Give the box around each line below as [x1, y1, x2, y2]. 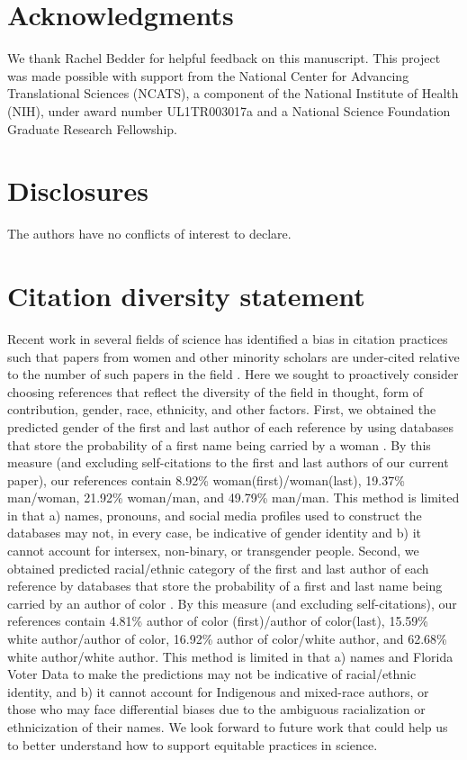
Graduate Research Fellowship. [7, 119, 177, 138]
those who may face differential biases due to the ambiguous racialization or [7, 700, 426, 719]
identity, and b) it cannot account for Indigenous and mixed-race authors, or [7, 682, 429, 701]
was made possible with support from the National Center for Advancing [7, 66, 409, 85]
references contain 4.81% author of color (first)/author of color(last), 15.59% [7, 611, 428, 630]
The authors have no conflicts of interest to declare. [7, 224, 292, 243]
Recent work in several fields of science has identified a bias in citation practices [7, 329, 448, 348]
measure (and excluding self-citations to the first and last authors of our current [7, 453, 449, 472]
